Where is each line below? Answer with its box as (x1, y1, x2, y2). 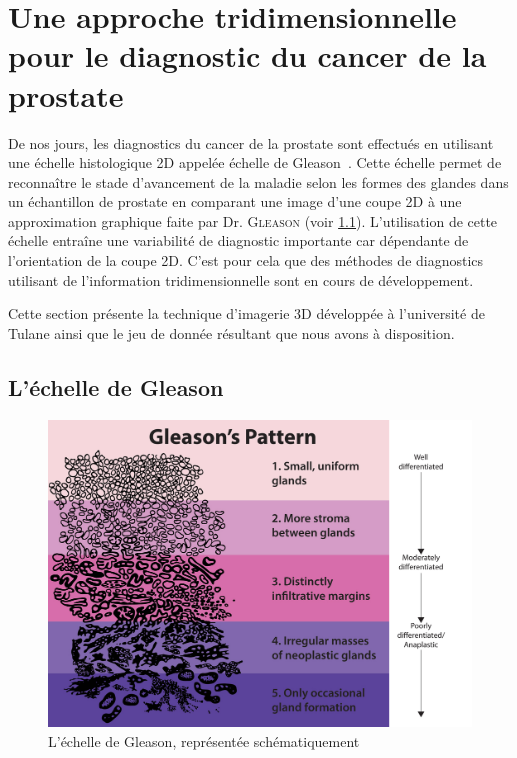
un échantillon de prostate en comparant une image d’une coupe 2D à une (8, 191, 462, 212)
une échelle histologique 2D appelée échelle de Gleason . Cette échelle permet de (8, 152, 502, 173)
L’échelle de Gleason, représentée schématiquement (48, 730, 360, 751)
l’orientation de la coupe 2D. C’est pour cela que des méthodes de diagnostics (8, 250, 484, 271)
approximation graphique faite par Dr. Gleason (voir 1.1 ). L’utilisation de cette (8, 210, 498, 231)
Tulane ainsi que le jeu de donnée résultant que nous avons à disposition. (8, 322, 455, 343)
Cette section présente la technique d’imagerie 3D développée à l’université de (8, 303, 485, 324)
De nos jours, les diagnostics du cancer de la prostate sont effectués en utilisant (8, 132, 494, 153)
